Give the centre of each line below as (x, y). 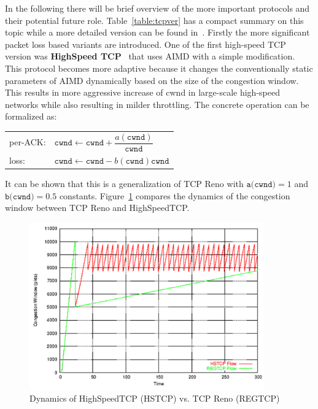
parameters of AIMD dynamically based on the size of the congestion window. (152, 80)
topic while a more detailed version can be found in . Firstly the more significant (157, 32)
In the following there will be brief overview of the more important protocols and (157, 8)
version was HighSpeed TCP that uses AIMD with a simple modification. (150, 56)
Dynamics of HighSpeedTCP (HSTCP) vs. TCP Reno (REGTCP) (155, 398)
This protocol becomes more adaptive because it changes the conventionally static (159, 68)
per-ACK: (28, 141)
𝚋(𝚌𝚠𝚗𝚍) (20, 197)
